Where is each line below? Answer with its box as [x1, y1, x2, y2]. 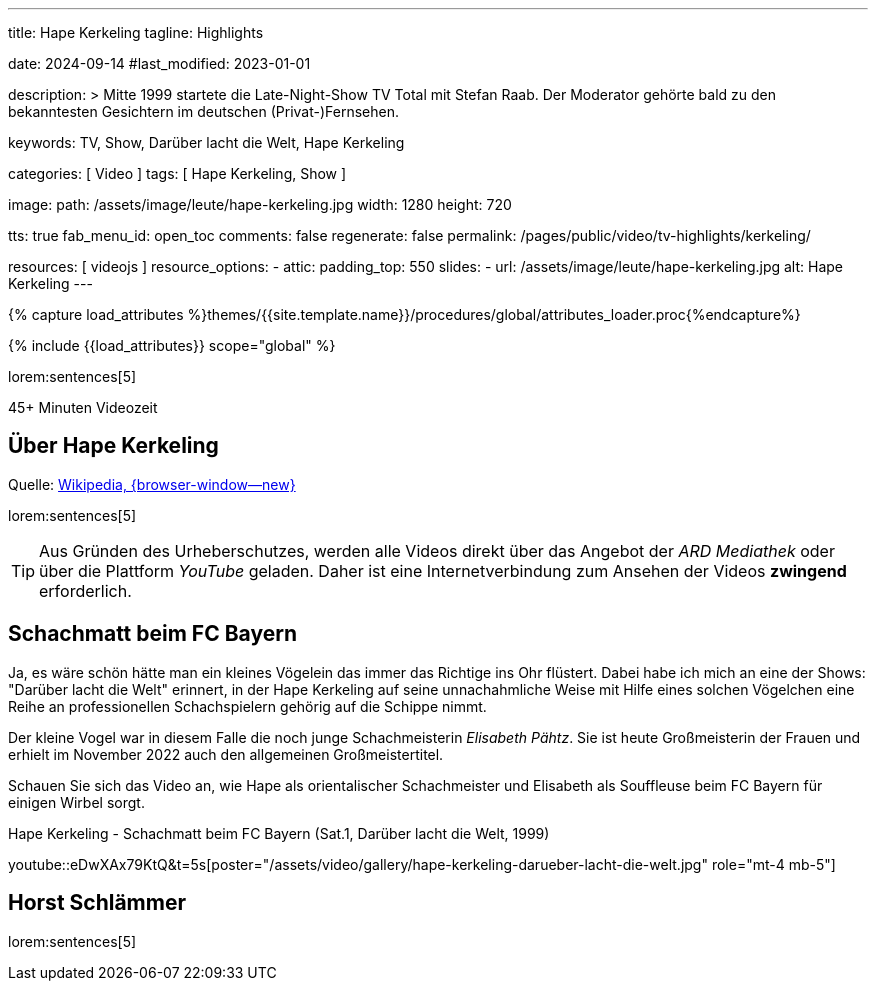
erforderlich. [39, 580, 132, 601]
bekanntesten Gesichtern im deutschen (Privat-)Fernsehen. [8, 103, 399, 120]
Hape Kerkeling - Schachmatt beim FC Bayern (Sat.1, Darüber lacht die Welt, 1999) [8, 824, 550, 842]
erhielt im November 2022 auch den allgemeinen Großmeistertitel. [8, 745, 444, 763]
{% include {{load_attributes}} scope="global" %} [8, 337, 336, 354]
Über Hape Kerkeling [8, 433, 219, 459]
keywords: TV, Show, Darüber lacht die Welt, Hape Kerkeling [8, 134, 405, 151]
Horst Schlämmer [8, 890, 186, 916]
